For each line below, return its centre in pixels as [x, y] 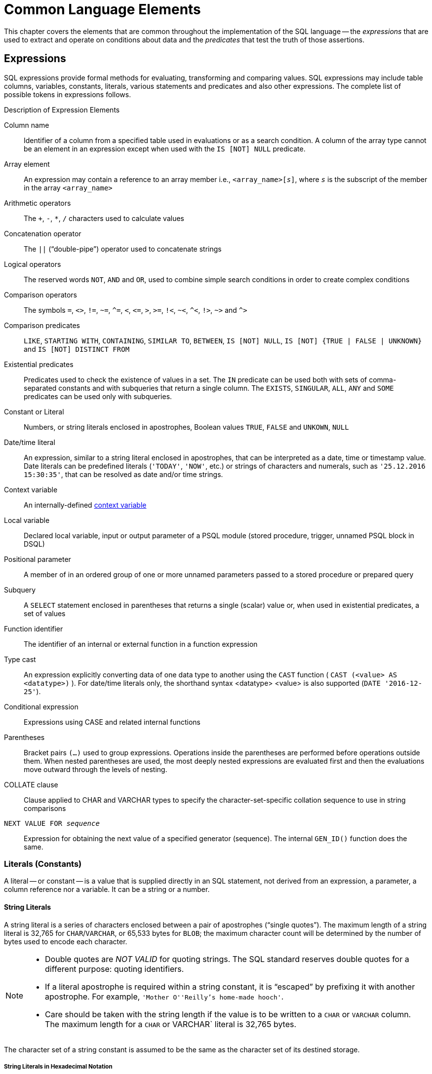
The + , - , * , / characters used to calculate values [104, 218]
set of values [45, 613]
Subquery [20, 590]
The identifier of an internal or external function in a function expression [141, 644]
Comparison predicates [42, 325]
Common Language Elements [102, 9]
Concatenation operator [43, 233]
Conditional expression [41, 706]
